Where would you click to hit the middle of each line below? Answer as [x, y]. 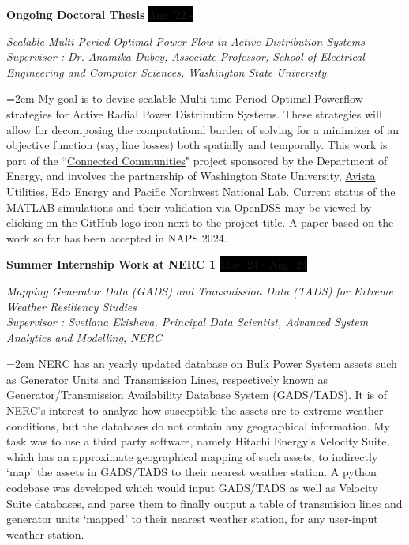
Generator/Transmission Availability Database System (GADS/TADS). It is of [197, 395]
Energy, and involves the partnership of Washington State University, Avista [191, 176]
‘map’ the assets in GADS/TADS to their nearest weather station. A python [191, 472]
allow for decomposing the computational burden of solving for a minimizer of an [203, 129]
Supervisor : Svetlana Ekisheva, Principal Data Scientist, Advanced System [188, 322]
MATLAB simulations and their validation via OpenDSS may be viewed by [189, 207]
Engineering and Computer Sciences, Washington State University [167, 71]
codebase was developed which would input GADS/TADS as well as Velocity [192, 488]
